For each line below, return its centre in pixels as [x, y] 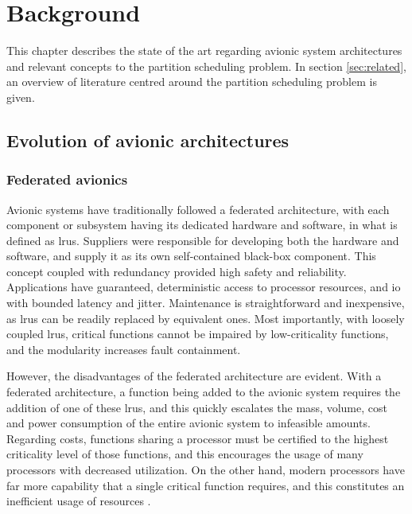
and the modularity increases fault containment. [124, 349]
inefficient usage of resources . [79, 501]
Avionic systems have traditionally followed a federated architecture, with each [198, 209]
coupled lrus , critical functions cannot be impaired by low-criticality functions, [198, 334]
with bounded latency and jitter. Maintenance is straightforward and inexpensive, [206, 303]
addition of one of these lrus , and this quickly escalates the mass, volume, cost [197, 407]
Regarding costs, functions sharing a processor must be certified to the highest [198, 438]
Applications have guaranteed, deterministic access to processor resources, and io [204, 287]
